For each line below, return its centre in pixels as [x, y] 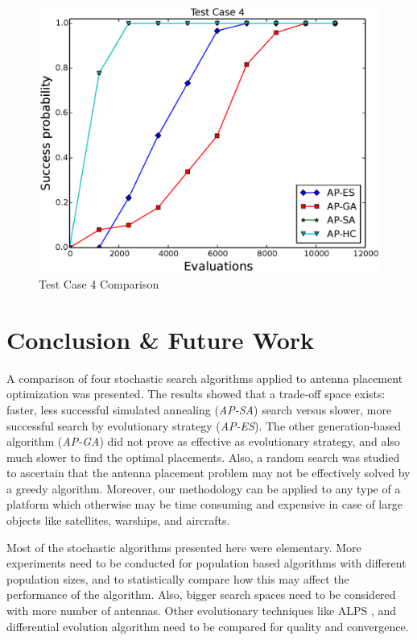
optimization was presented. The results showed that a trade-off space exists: [196, 394]
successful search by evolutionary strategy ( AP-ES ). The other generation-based [204, 425]
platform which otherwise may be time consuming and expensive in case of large [204, 504]
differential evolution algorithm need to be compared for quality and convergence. [208, 626]
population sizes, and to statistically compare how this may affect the [178, 578]
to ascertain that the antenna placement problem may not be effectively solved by [208, 473]
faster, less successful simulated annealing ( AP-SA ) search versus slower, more [199, 409]
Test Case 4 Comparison [99, 284]
